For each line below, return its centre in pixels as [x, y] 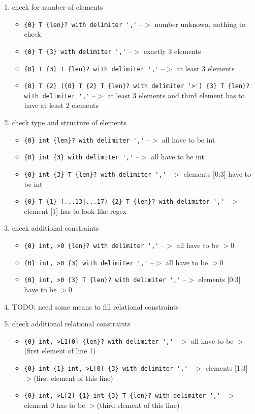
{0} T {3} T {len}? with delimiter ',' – [94, 68]
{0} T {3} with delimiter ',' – [78, 51]
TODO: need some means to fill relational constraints [95, 306]
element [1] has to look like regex [75, 211]
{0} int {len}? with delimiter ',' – [87, 139]
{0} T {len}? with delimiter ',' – [84, 24]
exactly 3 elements [172, 51]
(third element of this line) [138, 405]
